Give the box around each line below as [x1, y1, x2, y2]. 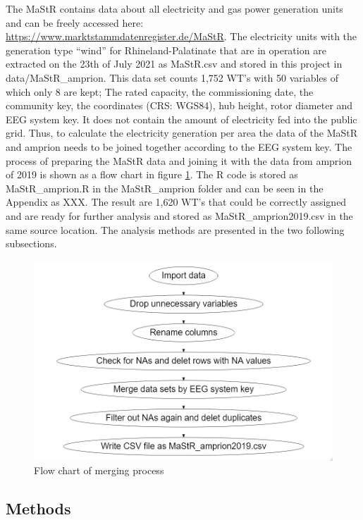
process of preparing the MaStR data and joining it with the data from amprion [6, 153, 352, 168]
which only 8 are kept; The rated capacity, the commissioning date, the [6, 84, 314, 99]
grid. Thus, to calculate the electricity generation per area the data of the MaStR [6, 125, 358, 140]
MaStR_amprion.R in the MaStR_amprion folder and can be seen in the [6, 180, 324, 195]
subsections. [6, 236, 57, 251]
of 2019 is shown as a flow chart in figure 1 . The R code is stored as [6, 167, 298, 182]
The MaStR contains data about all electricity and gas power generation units [6, 1, 343, 16]
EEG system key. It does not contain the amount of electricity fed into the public [6, 111, 357, 126]
